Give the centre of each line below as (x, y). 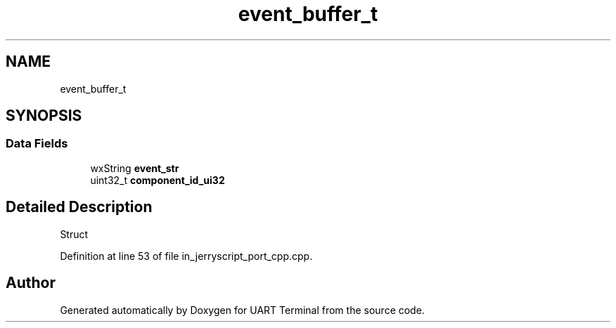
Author (31, 283)
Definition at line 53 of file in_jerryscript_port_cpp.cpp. (186, 256)
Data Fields (37, 144)
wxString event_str (135, 168)
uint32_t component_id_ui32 (158, 180)
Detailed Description (79, 207)
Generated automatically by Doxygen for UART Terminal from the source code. (242, 310)
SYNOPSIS (44, 116)
